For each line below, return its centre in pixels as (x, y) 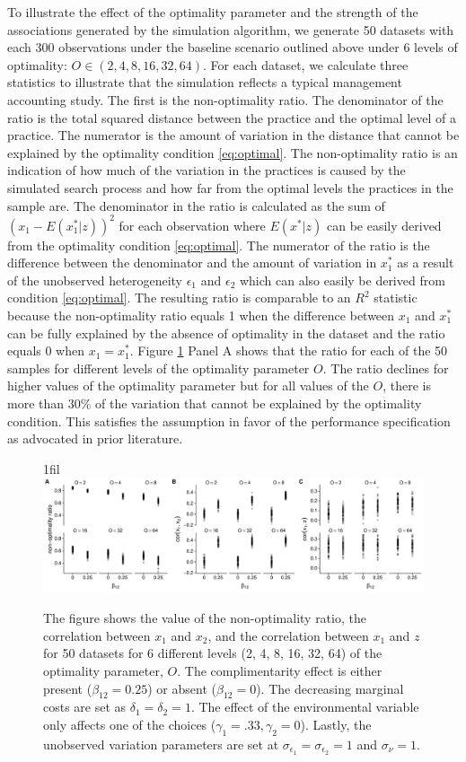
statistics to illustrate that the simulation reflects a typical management (205, 82)
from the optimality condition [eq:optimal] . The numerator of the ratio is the (219, 245)
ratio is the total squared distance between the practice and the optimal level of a (232, 117)
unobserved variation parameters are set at (161, 744)
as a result (426, 263)
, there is (407, 385)
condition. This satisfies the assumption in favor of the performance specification (229, 420)
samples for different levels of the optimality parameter (158, 368)
